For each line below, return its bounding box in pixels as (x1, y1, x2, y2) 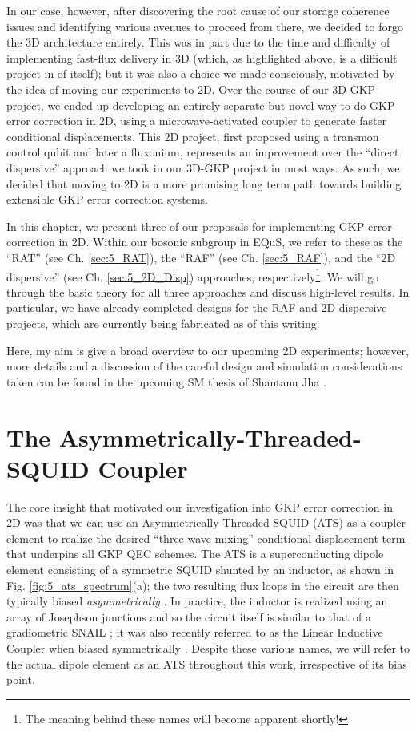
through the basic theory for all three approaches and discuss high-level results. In (6, 283, 410, 300)
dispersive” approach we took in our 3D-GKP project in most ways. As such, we (6, 159, 400, 176)
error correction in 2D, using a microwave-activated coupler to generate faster (6, 112, 387, 129)
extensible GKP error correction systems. (6, 191, 208, 208)
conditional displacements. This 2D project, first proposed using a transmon (6, 127, 379, 144)
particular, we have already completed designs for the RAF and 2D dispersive (6, 299, 387, 316)
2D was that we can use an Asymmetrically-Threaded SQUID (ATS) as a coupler (6, 514, 406, 531)
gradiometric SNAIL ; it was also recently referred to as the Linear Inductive (6, 624, 383, 641)
